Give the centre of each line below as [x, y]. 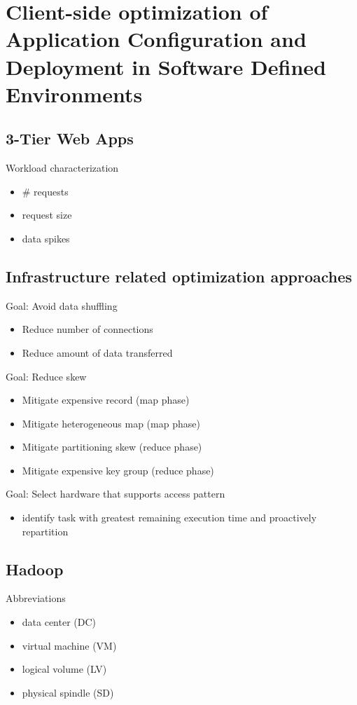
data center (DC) [59, 622]
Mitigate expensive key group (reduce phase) [118, 470]
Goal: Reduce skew [46, 376]
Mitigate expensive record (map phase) [106, 400]
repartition [45, 531]
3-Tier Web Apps [70, 138]
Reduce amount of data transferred [97, 352]
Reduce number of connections [87, 329]
